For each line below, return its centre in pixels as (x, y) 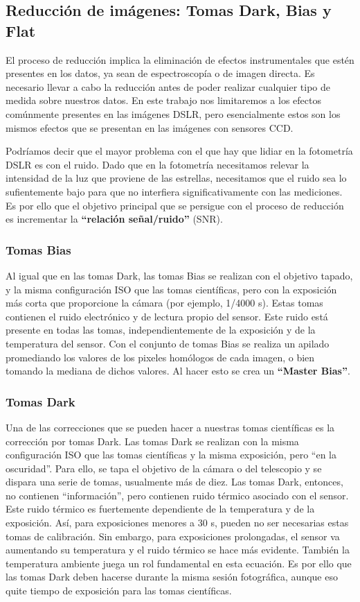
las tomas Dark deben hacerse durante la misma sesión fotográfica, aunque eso (172, 577)
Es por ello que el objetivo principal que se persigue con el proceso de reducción (175, 205)
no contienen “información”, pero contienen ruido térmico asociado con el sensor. (177, 495)
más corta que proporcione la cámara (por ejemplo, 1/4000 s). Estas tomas (164, 303)
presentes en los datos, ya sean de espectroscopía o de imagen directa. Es (160, 73)
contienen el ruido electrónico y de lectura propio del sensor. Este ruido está (167, 316)
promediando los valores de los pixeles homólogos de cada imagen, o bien (160, 357)
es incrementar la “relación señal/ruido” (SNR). (114, 219)
